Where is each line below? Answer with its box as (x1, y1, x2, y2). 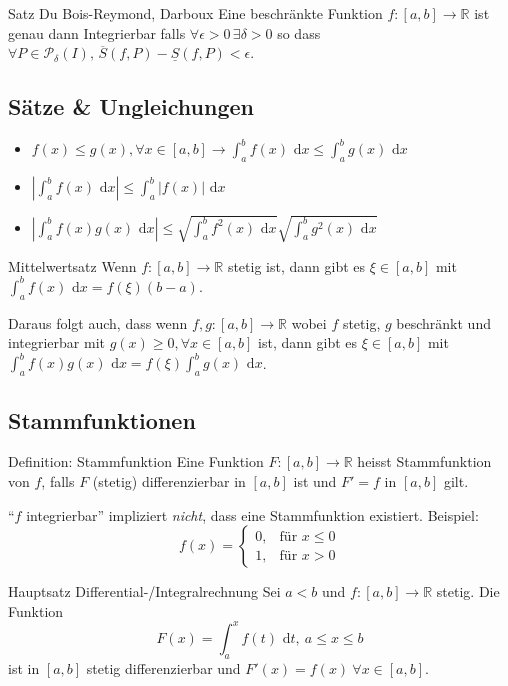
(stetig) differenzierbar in (92, 471, 246, 491)
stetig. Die (436, 581, 500, 602)
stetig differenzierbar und (86, 657, 241, 678)
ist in (8, 657, 40, 678)
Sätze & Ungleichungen (8, 91, 254, 122)
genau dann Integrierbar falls (8, 22, 186, 43)
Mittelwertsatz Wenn (8, 255, 137, 276)
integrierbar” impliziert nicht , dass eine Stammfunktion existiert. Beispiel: (26, 504, 479, 525)
